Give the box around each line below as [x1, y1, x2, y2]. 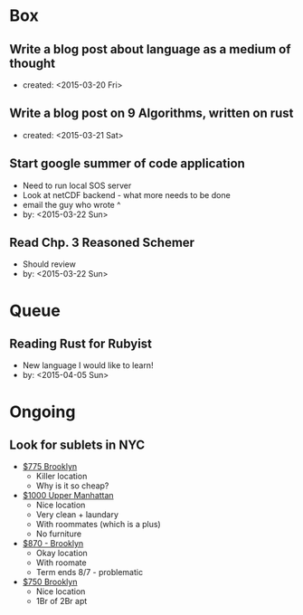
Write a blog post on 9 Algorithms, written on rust [9, 106, 294, 121]
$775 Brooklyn [22, 461, 78, 472]
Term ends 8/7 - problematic [35, 567, 143, 578]
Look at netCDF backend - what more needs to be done [22, 189, 231, 200]
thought [9, 55, 56, 71]
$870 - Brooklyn [22, 538, 84, 549]
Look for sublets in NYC [9, 438, 146, 453]
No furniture [35, 528, 82, 539]
